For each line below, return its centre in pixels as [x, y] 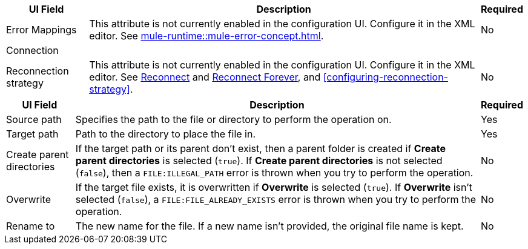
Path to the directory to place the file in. [166, 134]
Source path [34, 119]
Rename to [31, 226]
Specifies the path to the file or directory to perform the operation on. [233, 119]
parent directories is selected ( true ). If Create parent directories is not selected [259, 161]
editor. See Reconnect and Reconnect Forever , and [205, 77]
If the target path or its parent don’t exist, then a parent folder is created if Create [261, 148]
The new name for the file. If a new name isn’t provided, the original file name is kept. [269, 226]
